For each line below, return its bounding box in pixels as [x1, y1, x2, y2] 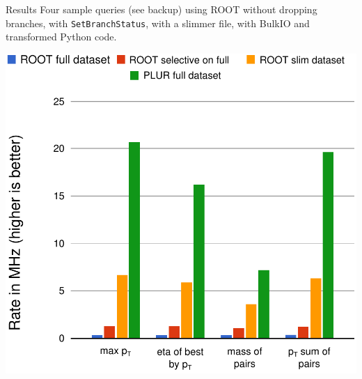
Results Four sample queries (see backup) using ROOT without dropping [6, 2, 317, 16]
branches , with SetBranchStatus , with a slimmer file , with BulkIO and [6, 15, 310, 30]
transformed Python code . [6, 29, 117, 44]
